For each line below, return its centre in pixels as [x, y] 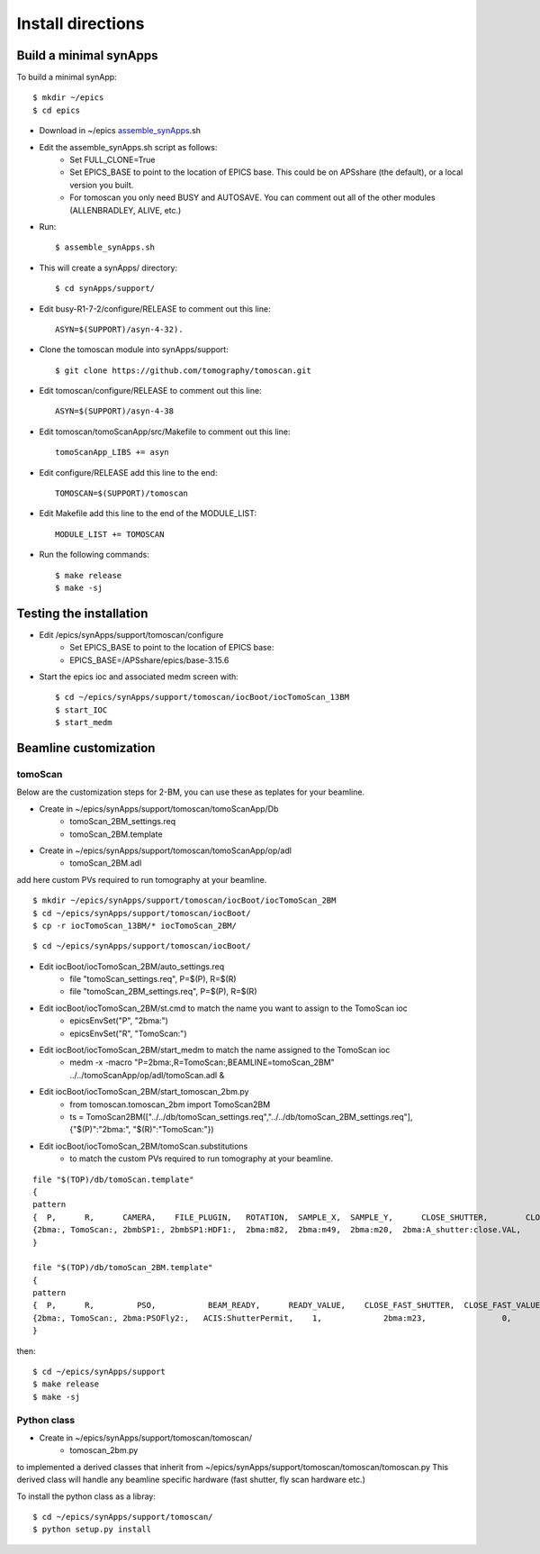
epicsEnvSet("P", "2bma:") [119, 1021]
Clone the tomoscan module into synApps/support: [134, 350]
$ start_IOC [81, 710]
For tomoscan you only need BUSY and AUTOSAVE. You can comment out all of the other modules [252, 197]
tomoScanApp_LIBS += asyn [112, 452]
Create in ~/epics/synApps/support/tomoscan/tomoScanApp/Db [159, 809]
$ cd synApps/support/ [105, 289]
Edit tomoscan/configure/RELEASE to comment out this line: [150, 391]
